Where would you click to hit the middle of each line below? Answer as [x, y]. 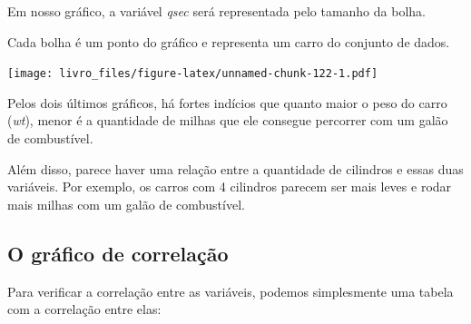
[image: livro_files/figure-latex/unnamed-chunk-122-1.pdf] [193, 74]
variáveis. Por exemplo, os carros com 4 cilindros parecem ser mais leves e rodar [230, 187]
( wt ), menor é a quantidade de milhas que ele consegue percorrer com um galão [228, 120]
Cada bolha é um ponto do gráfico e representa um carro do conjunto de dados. [229, 41]
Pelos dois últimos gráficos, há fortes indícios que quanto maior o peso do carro [227, 102]
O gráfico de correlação [118, 253]
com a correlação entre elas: [84, 309]
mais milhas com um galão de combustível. [126, 204]
